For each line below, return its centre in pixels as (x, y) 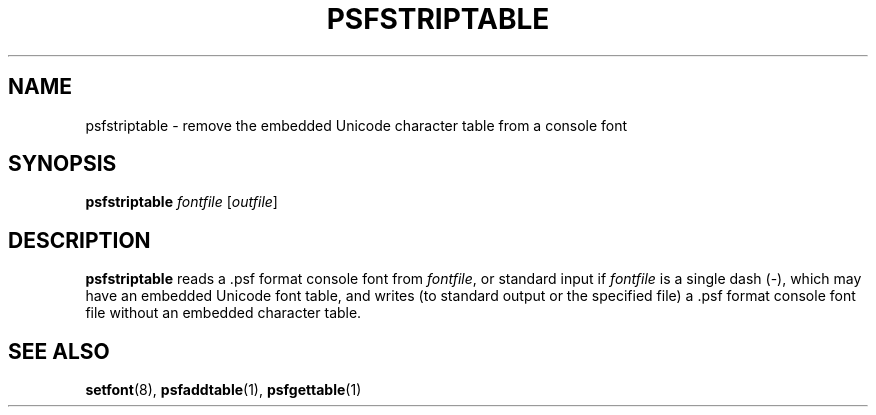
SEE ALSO (59, 351)
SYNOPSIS (62, 164)
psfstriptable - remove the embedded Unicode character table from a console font (356, 125)
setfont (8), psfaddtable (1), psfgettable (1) (223, 390)
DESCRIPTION (79, 240)
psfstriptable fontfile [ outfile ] (181, 202)
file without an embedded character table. (223, 313)
